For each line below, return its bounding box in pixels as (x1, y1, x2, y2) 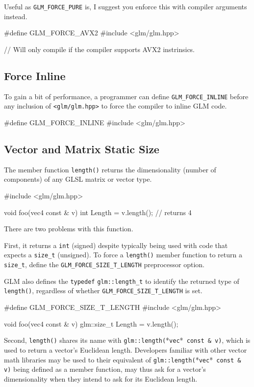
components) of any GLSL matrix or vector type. (4, 174, 152, 184)
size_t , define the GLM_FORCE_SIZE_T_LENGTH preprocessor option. (4, 259, 204, 270)
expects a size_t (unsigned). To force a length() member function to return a (4, 249, 242, 260)
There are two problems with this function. (4, 223, 133, 234)
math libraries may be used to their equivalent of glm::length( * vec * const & (4, 354, 241, 364)
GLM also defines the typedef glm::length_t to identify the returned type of (4, 276, 239, 286)
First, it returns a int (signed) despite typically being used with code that (4, 240, 228, 250)
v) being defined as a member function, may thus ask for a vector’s (4, 364, 206, 374)
